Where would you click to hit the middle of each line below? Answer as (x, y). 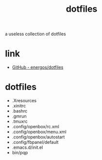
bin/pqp (20, 153)
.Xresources (24, 101)
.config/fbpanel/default (35, 142)
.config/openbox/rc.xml (35, 127)
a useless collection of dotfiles (36, 34)
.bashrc (20, 111)
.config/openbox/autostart (38, 137)
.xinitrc (19, 106)
